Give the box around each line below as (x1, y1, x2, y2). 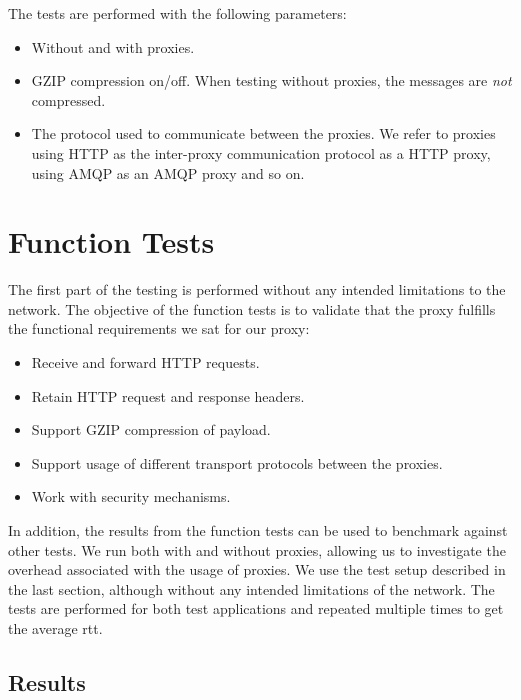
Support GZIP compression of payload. (31, 419, 271, 440)
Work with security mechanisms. (31, 486, 231, 507)
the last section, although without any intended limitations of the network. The (8, 578, 495, 599)
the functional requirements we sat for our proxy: (8, 318, 310, 339)
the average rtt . (8, 618, 103, 638)
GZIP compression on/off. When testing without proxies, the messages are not (31, 70, 512, 91)
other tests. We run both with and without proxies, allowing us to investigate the (8, 539, 506, 560)
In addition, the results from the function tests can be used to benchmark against (8, 520, 508, 541)
